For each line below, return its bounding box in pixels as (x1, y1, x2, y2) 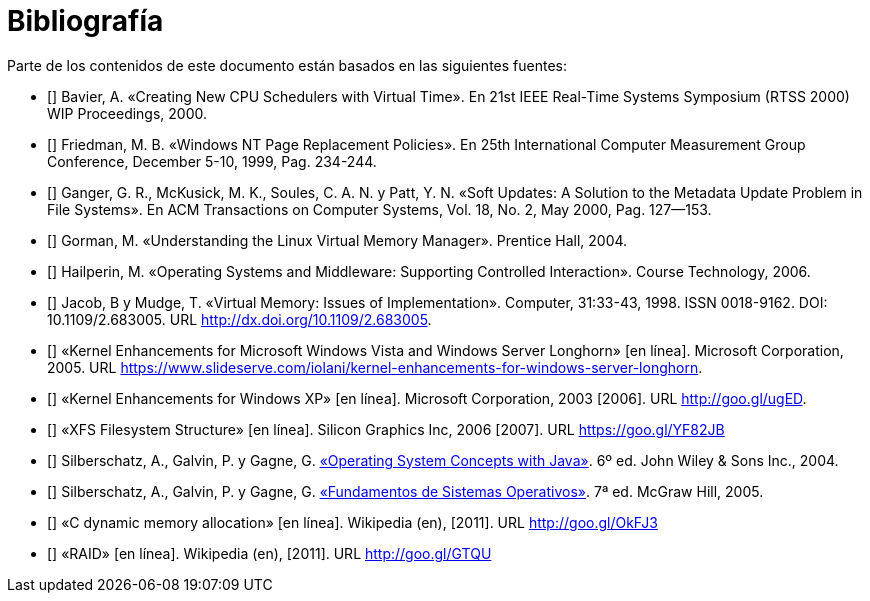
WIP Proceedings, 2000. (47, 104, 208, 122)
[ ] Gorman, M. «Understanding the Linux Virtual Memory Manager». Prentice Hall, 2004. (47, 231, 628, 249)
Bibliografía (7, 4, 164, 38)
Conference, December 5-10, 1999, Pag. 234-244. (47, 152, 377, 170)
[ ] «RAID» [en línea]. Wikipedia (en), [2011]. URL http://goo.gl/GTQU (47, 544, 492, 562)
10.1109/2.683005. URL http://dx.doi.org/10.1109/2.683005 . (47, 310, 432, 328)
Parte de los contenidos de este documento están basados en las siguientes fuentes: (7, 56, 567, 74)
